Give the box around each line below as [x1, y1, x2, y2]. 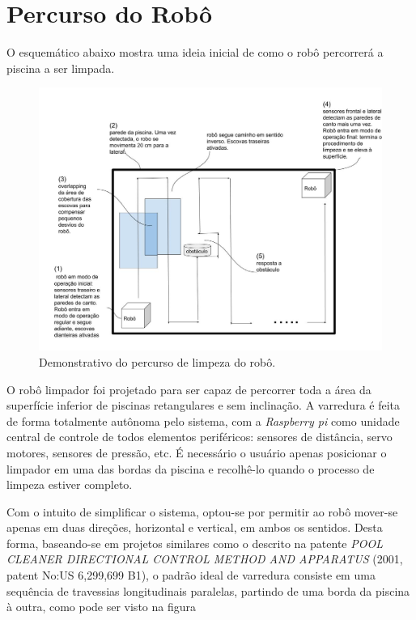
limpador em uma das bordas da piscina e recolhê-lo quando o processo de [6, 460, 375, 477]
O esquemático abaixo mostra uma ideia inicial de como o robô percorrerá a [6, 44, 384, 61]
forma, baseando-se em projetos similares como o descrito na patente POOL [6, 534, 383, 551]
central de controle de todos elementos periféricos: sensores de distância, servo [6, 428, 393, 445]
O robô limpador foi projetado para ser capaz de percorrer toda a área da [6, 380, 371, 397]
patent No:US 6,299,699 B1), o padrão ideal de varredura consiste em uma [6, 567, 376, 584]
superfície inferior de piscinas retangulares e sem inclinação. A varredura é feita [6, 397, 401, 414]
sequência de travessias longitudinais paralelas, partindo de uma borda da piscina [6, 582, 410, 599]
